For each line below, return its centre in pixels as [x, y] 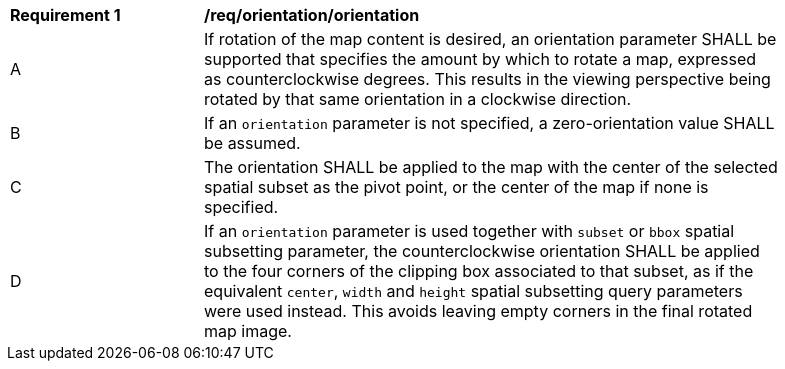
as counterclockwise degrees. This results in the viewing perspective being [487, 79]
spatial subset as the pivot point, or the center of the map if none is [456, 187]
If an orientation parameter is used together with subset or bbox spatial [469, 231]
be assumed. [252, 143]
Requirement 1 [65, 15]
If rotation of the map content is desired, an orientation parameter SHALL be [490, 39]
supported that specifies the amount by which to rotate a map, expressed [480, 59]
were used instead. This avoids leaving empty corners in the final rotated [478, 311]
